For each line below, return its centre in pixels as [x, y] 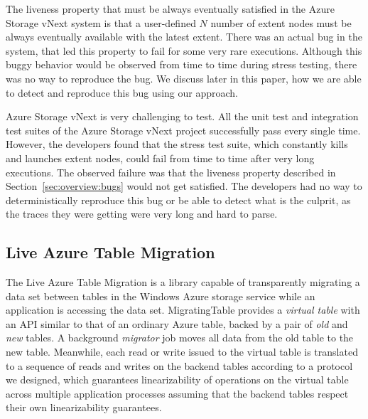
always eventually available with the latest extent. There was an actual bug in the [184, 37]
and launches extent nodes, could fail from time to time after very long [160, 158]
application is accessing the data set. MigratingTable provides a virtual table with [183, 310]
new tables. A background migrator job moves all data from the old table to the [180, 338]
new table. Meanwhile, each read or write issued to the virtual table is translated [182, 352]
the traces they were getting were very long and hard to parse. [142, 214]
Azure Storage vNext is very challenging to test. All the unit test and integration [182, 116]
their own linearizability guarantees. [84, 407]
